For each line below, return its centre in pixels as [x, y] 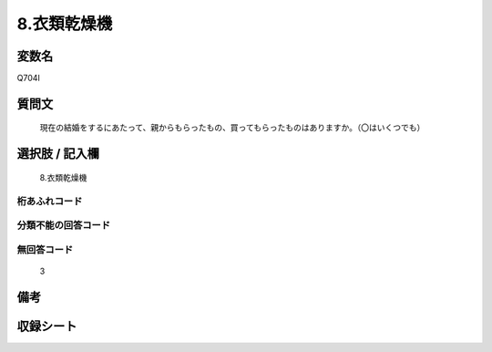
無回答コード [45, 249]
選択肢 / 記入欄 [58, 154]
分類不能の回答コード [64, 225]
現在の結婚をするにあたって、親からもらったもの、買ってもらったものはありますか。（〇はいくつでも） [232, 128]
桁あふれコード [50, 201]
